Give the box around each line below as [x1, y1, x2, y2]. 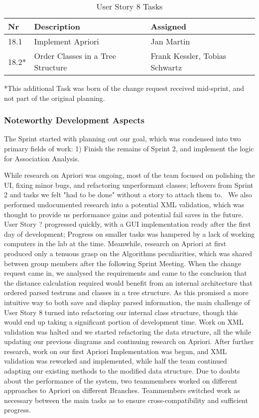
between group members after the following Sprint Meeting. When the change [4, 258, 242, 268]
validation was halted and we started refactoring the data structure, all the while [4, 326, 251, 337]
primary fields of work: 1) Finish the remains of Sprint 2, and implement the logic [4, 143, 254, 153]
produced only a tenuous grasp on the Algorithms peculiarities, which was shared [4, 248, 253, 258]
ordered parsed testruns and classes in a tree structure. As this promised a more [4, 287, 249, 298]
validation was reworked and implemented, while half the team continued [4, 356, 227, 366]
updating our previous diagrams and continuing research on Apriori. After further [4, 336, 254, 347]
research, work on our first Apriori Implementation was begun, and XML [4, 346, 227, 356]
